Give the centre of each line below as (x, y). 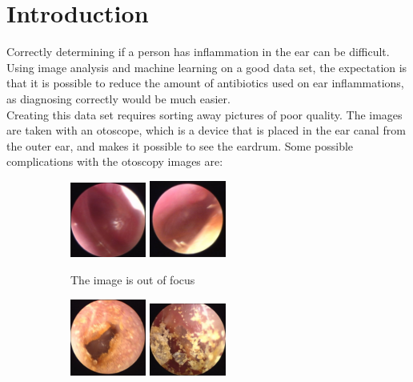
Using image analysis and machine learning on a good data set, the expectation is (207, 67)
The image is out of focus (133, 280)
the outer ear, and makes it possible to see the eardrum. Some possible (180, 145)
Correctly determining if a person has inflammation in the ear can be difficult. (198, 52)
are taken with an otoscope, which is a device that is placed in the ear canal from (206, 130)
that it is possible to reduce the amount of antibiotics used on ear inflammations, (205, 83)
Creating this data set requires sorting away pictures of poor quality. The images (204, 114)
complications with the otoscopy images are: (115, 161)
